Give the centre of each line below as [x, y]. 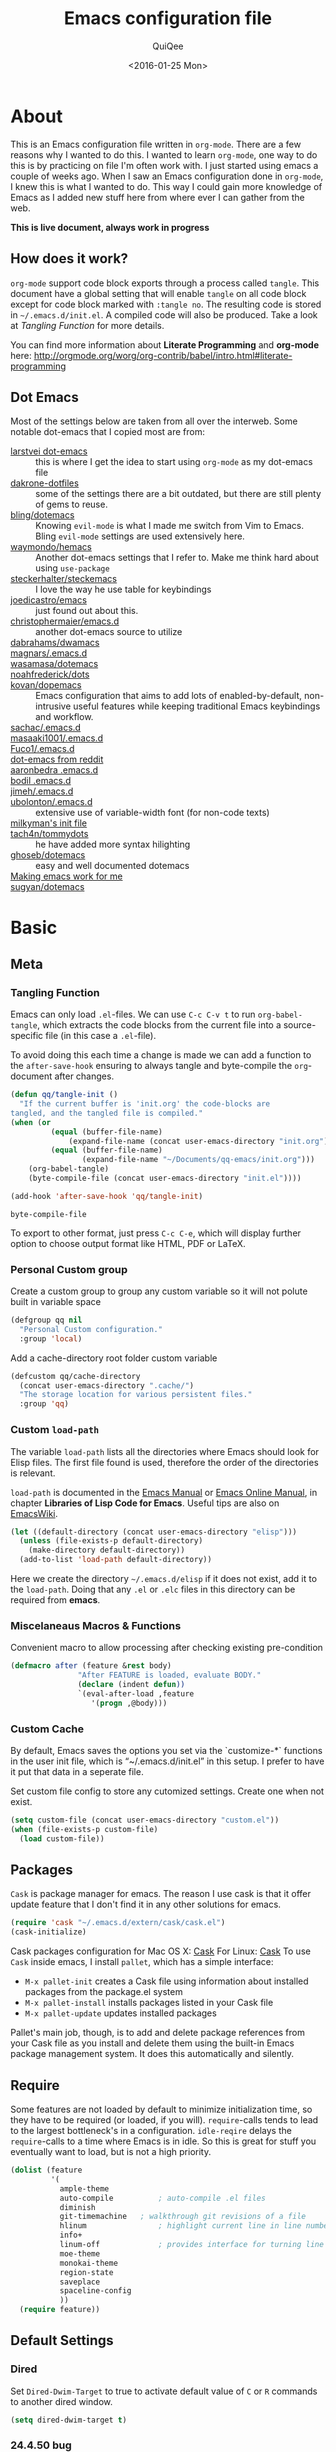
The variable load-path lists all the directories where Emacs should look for [165, 1451]
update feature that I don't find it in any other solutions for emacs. [146, 1904]
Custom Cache [47, 1729]
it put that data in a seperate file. [77, 1771]
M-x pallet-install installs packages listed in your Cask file [149, 2003]
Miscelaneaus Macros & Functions [96, 1625]
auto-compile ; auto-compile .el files [163, 2198]
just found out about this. [87, 611]
